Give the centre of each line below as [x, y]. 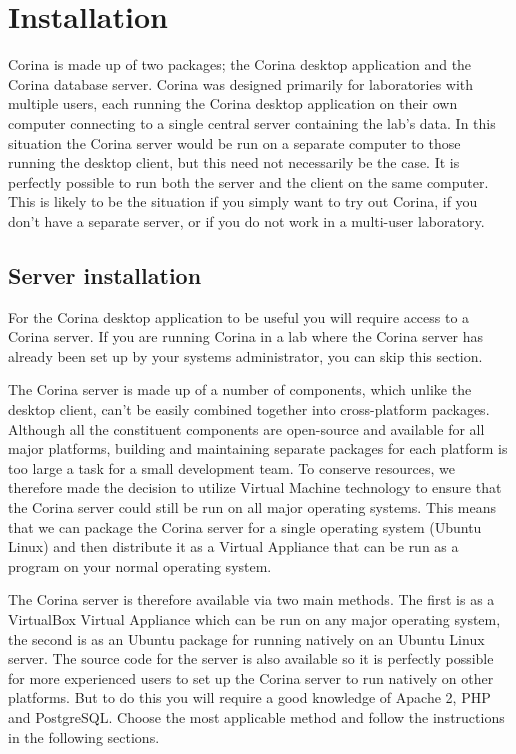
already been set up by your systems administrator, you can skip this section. [245, 355]
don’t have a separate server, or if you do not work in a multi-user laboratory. [246, 220]
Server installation [105, 274]
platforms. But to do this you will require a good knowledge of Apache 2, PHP [249, 697]
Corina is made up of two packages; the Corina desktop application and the [240, 64]
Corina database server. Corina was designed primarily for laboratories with [241, 83]
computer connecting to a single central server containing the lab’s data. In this [252, 122]
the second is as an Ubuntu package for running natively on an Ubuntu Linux [246, 638]
